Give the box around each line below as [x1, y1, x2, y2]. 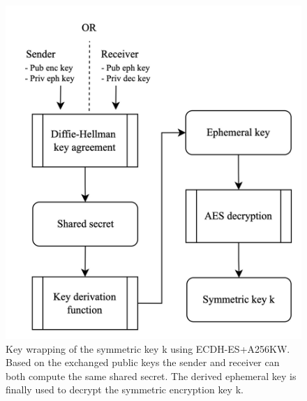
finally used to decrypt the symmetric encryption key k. [6, 382, 244, 397]
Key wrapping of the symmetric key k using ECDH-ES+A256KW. [6, 341, 290, 356]
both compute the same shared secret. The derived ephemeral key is [6, 368, 297, 383]
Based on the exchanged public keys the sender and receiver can [6, 355, 280, 370]
